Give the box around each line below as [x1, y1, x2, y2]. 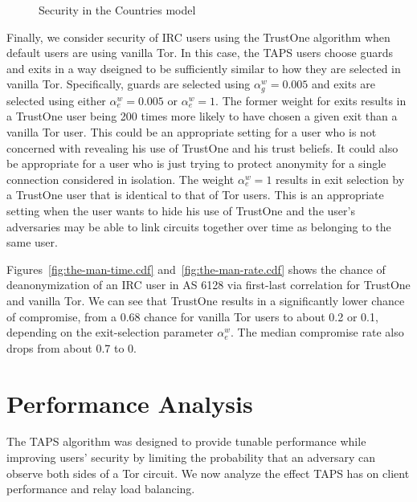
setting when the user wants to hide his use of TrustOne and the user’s [6, 202, 355, 218]
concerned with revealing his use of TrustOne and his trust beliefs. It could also [6, 139, 399, 156]
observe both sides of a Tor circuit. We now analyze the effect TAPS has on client [6, 464, 410, 481]
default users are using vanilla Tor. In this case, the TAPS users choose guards [6, 44, 393, 61]
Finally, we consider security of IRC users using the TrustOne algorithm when [6, 28, 390, 45]
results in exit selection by [276, 170, 405, 187]
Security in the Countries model [39, 2, 196, 18]
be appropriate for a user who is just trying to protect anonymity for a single [6, 155, 386, 172]
